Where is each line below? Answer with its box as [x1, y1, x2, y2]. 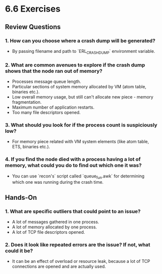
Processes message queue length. [12, 79, 81, 84]
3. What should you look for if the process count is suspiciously [5, 121, 158, 128]
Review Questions [5, 23, 61, 31]
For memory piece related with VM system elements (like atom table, [12, 139, 149, 145]
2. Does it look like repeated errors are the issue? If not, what [5, 241, 151, 248]
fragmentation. [12, 99, 42, 105]
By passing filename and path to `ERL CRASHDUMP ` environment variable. [12, 48, 156, 55]
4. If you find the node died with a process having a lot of [5, 156, 141, 163]
